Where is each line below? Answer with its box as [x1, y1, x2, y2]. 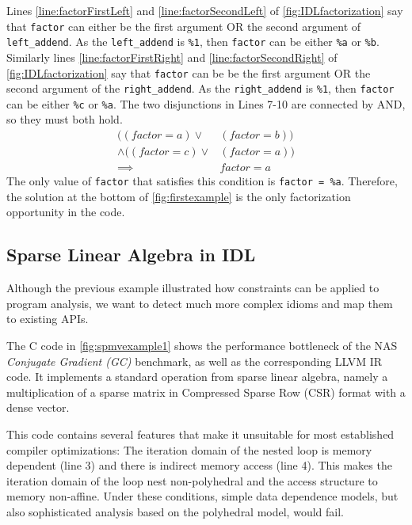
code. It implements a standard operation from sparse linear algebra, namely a [6, 368, 388, 385]
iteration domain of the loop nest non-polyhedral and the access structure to [6, 472, 378, 489]
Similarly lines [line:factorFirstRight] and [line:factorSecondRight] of [6, 48, 338, 65]
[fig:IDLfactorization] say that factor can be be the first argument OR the [6, 64, 371, 81]
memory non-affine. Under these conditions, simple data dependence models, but [6, 488, 399, 504]
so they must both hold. [6, 111, 123, 127]
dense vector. [6, 399, 70, 416]
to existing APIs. [6, 310, 89, 327]
